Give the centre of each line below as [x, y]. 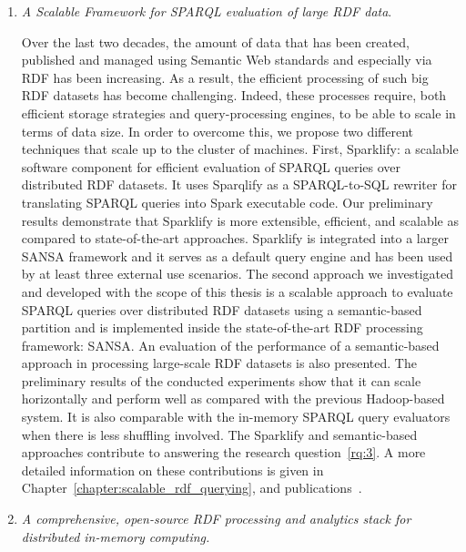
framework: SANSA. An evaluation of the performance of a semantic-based [230, 345]
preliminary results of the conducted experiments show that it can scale [221, 380]
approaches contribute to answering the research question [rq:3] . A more [223, 452]
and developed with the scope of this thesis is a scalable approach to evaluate [237, 291]
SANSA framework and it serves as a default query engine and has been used [237, 256]
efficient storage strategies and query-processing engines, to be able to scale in [238, 112]
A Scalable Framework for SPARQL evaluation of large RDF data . [207, 11]
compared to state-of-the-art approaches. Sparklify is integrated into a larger [235, 238]
